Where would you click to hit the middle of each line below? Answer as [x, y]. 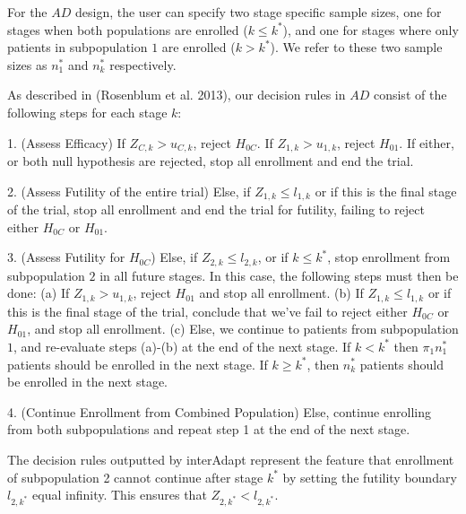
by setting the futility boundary [370, 477]
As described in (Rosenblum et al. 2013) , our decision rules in [177, 95]
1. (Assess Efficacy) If [66, 142]
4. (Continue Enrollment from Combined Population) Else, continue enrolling [219, 411]
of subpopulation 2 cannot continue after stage [135, 477]
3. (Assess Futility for [66, 257]
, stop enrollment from [389, 257]
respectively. [143, 64]
